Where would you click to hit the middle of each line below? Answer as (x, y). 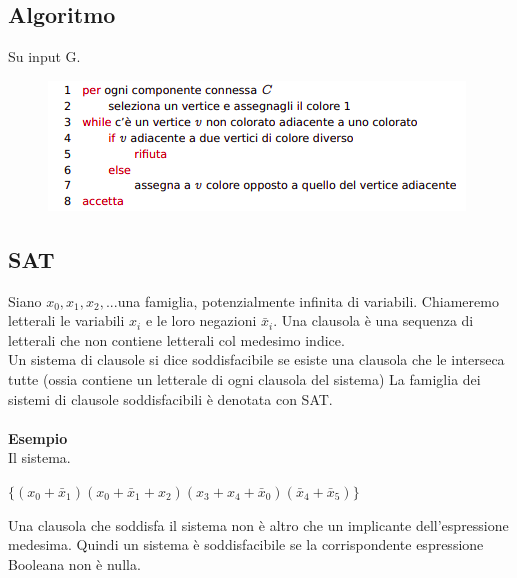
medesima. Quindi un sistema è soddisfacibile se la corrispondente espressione (246, 544)
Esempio (38, 437)
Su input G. (44, 56)
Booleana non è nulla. (74, 563)
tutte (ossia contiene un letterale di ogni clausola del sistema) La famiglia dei (244, 378)
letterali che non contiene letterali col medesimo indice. (176, 339)
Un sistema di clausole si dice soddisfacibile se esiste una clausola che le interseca (256, 359)
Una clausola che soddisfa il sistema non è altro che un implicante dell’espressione (258, 524)
